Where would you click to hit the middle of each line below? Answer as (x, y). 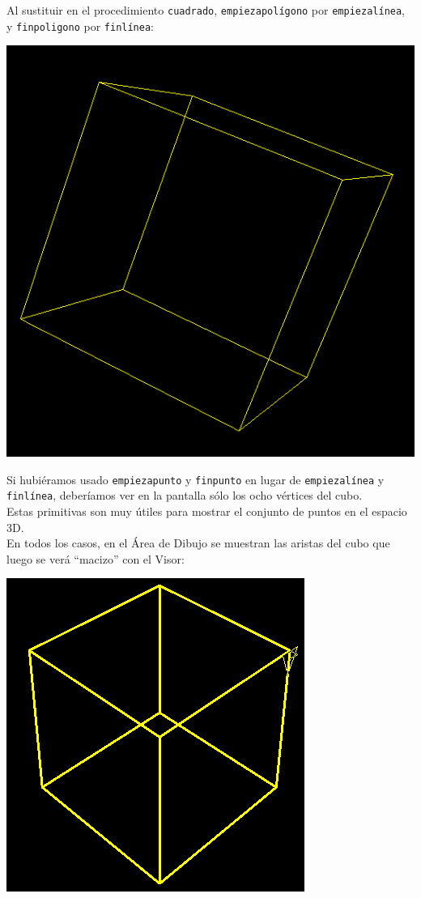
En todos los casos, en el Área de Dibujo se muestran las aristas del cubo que (198, 543)
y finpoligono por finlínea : (80, 26)
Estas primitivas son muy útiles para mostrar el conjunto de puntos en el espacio (207, 511)
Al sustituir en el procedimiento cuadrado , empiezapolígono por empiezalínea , (206, 10)
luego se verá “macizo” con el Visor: (96, 558)
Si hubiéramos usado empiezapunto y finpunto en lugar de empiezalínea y (196, 479)
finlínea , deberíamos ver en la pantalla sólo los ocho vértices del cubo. (185, 495)
